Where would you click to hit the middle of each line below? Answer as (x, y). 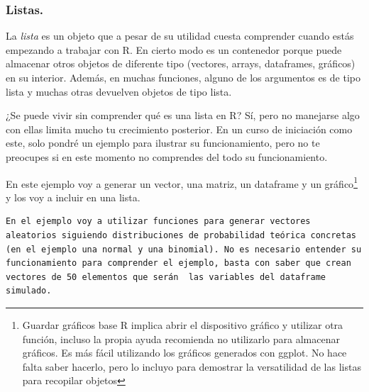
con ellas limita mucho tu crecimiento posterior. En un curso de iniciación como (179, 129)
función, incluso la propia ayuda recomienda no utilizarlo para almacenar (181, 338)
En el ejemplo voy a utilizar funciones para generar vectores (158, 222)
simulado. (29, 291)
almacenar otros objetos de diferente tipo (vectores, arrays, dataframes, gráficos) (181, 63)
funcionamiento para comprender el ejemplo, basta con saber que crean (178, 263)
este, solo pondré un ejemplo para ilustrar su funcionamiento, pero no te (163, 143)
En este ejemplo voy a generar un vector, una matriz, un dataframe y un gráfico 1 (182, 182)
